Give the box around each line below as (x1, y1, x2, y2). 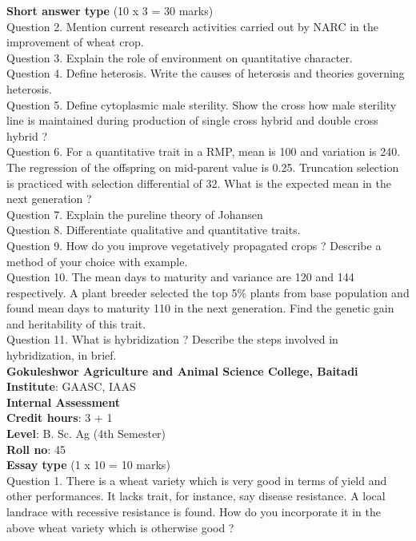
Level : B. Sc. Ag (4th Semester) (6, 425, 166, 442)
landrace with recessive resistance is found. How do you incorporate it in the (6, 503, 382, 519)
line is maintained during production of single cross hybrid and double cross (6, 112, 378, 129)
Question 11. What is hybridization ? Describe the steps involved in (6, 331, 338, 348)
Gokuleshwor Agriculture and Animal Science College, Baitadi (6, 362, 358, 379)
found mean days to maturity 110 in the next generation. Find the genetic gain (6, 300, 394, 316)
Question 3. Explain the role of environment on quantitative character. (6, 49, 353, 66)
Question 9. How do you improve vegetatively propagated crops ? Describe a (6, 237, 382, 253)
